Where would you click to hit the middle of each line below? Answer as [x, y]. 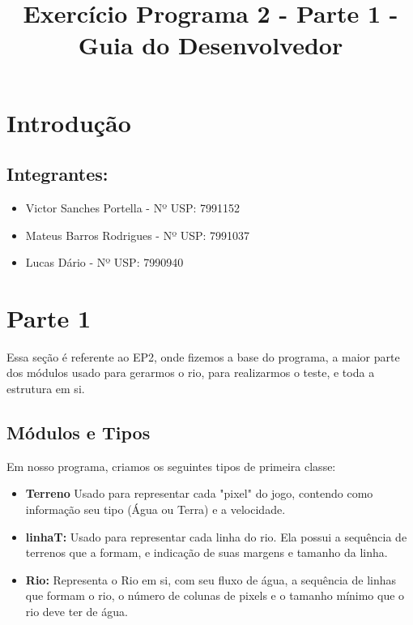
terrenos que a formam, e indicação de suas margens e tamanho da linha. [206, 552]
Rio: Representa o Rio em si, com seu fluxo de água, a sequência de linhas [211, 579]
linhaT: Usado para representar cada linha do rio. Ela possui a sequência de [216, 536]
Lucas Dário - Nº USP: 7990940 [104, 262]
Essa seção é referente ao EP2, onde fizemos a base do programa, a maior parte [203, 356]
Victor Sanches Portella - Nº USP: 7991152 [133, 207]
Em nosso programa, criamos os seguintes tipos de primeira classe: [171, 466]
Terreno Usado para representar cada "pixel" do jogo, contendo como [199, 493]
